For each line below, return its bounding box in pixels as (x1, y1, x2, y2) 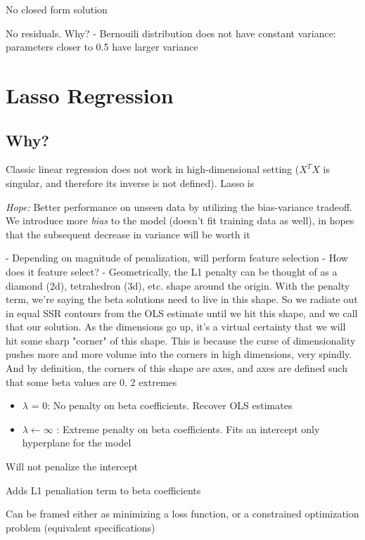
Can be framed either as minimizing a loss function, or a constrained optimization (6, 506, 359, 521)
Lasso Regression (6, 80, 174, 109)
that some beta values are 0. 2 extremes (6, 374, 177, 389)
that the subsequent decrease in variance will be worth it (6, 226, 250, 241)
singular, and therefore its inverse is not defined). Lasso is (6, 175, 255, 190)
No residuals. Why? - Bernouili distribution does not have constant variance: (6, 25, 336, 40)
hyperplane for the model (22, 435, 132, 450)
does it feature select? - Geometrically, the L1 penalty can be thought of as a (6, 264, 338, 278)
